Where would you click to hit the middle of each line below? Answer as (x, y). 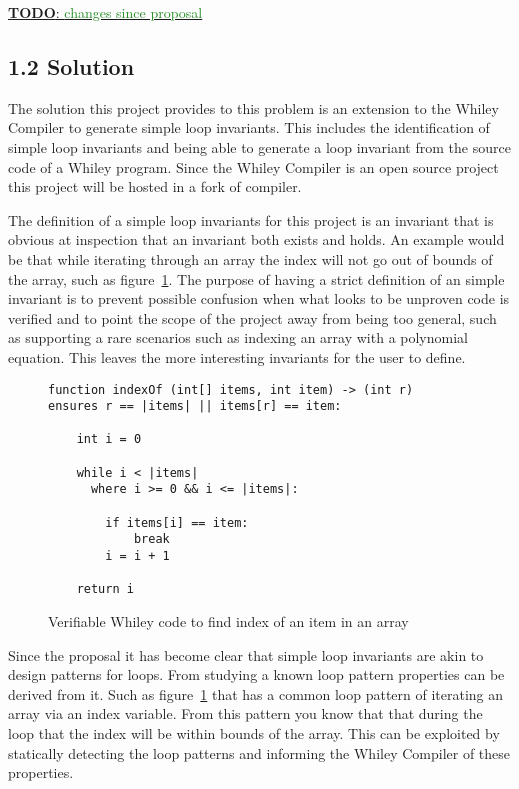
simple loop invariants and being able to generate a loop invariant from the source (259, 146)
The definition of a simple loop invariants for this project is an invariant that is (251, 219)
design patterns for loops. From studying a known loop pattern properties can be (256, 674)
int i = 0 (109, 439)
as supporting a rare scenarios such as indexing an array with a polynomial (238, 337)
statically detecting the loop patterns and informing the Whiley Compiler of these (259, 752)
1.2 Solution (71, 65)
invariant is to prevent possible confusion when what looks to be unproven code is (259, 298)
